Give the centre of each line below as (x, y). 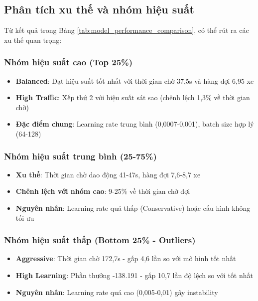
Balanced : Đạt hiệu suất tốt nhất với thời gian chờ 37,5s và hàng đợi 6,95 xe (135, 80)
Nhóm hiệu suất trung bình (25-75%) (80, 156)
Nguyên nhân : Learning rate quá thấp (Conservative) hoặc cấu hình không (133, 208)
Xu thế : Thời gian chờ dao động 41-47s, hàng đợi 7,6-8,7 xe (108, 174)
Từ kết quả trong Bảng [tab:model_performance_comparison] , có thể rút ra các (127, 30)
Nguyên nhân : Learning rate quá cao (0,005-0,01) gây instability (117, 292)
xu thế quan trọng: (33, 40)
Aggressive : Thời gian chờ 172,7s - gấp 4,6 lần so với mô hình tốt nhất (126, 258)
